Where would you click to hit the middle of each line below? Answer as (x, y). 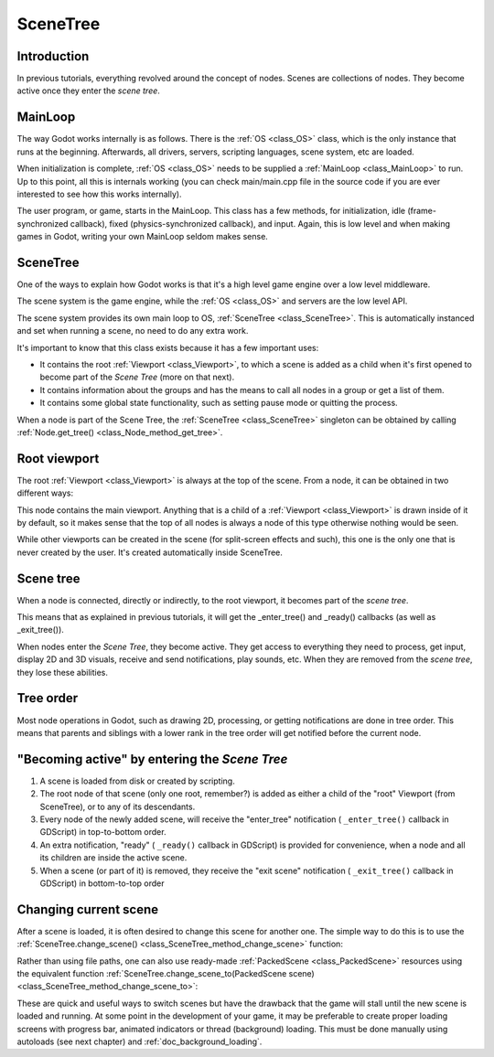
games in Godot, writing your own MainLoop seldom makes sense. (143, 237)
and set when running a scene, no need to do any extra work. (133, 331)
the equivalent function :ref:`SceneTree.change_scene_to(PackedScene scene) (166, 974)
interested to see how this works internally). (99, 194)
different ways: (45, 493)
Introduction (53, 56)
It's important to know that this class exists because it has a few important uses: (168, 347)
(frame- (422, 211)
